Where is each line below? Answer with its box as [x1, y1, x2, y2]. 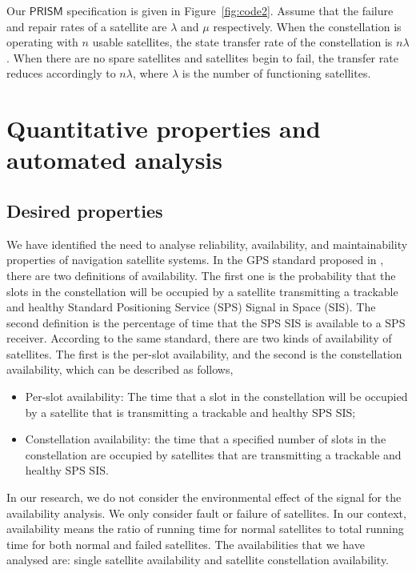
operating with [6, 34, 78, 50]
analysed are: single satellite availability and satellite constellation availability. [6, 551, 390, 568]
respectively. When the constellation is [213, 18, 402, 34]
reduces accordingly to [6, 65, 116, 82]
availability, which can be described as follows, [6, 361, 234, 378]
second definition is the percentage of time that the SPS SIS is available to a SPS [6, 314, 406, 331]
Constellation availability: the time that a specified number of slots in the [25, 431, 386, 447]
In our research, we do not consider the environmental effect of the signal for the [6, 489, 402, 506]
